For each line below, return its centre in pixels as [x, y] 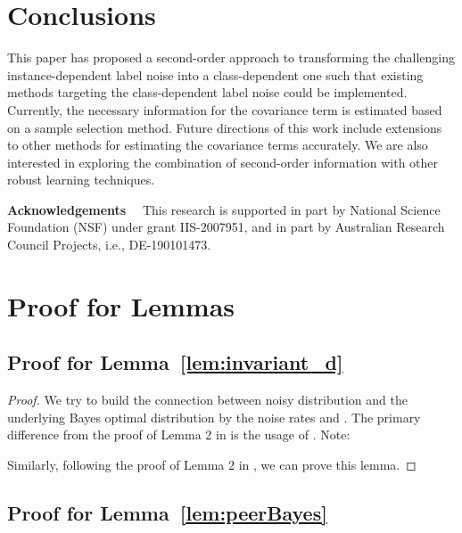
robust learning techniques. [81, 180]
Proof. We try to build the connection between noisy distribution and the [207, 400]
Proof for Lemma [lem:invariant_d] [175, 362]
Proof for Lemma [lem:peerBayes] [167, 512]
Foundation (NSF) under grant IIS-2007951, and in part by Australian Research [226, 227]
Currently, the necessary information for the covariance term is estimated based [225, 109]
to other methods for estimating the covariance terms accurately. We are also [218, 145]
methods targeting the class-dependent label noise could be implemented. [207, 92]
